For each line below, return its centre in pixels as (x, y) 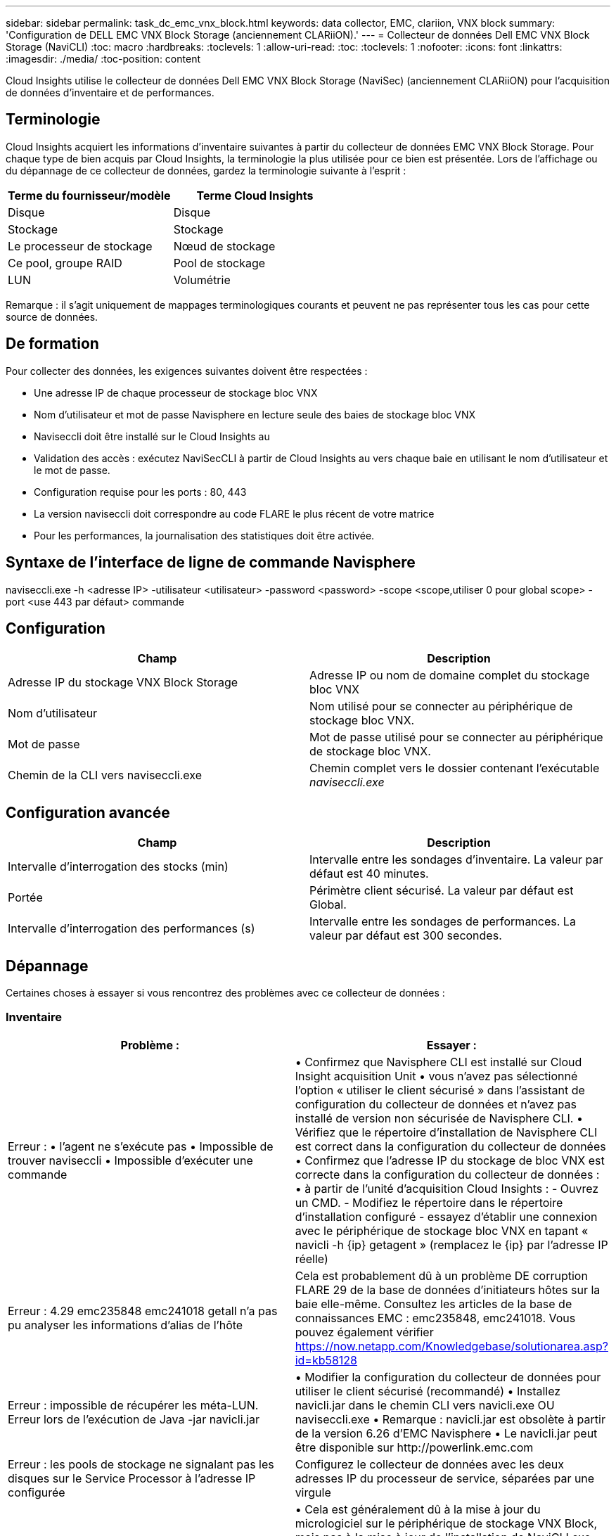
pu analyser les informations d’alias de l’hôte (126, 1325)
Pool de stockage (219, 263)
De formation (52, 344)
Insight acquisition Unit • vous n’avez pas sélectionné (436, 1076)
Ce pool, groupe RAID (65, 263)
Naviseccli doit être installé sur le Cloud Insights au (152, 436)
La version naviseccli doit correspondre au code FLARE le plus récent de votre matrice (234, 513)
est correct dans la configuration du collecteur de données (450, 1146)
